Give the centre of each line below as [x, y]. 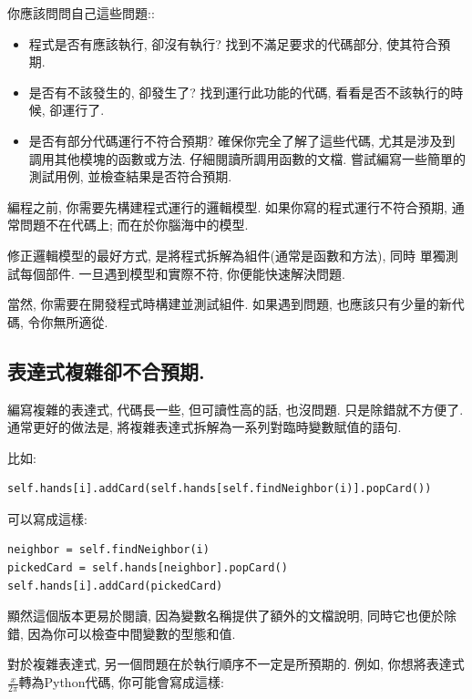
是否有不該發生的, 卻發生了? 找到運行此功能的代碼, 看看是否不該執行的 [240, 92]
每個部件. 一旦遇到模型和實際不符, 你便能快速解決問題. [182, 273]
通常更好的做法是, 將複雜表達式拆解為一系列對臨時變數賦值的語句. [205, 427]
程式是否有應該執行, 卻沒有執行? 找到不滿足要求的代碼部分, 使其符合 [233, 43]
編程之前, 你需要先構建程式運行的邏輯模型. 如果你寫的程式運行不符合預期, [227, 206]
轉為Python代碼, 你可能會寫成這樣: [121, 682]
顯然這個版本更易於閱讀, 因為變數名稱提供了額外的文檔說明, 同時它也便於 [226, 616]
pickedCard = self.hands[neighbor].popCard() [148, 568]
